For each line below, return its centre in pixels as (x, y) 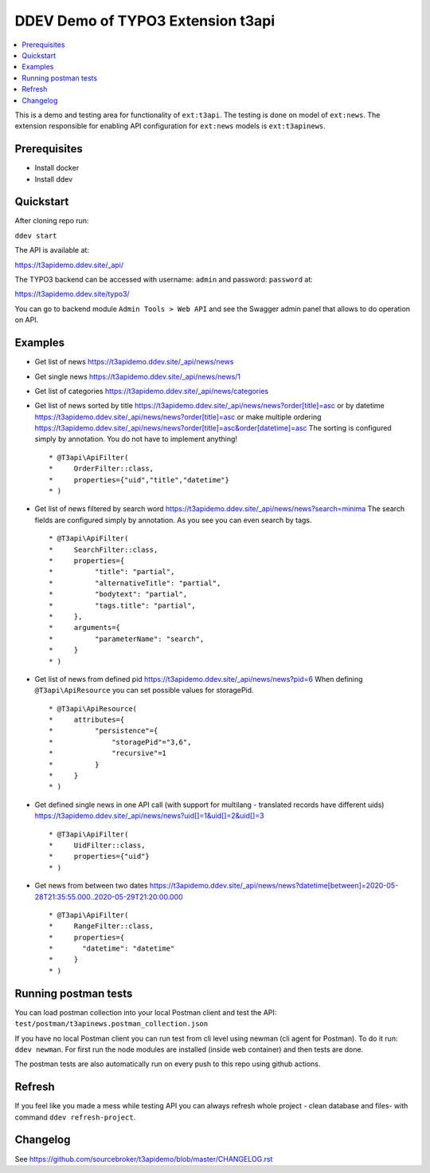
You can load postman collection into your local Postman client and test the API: (146, 1012)
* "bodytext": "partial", (118, 594)
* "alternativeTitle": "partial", (135, 583)
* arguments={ (85, 628)
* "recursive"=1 (108, 753)
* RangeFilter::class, (102, 926)
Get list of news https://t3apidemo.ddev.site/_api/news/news (134, 362)
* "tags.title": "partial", (123, 605)
